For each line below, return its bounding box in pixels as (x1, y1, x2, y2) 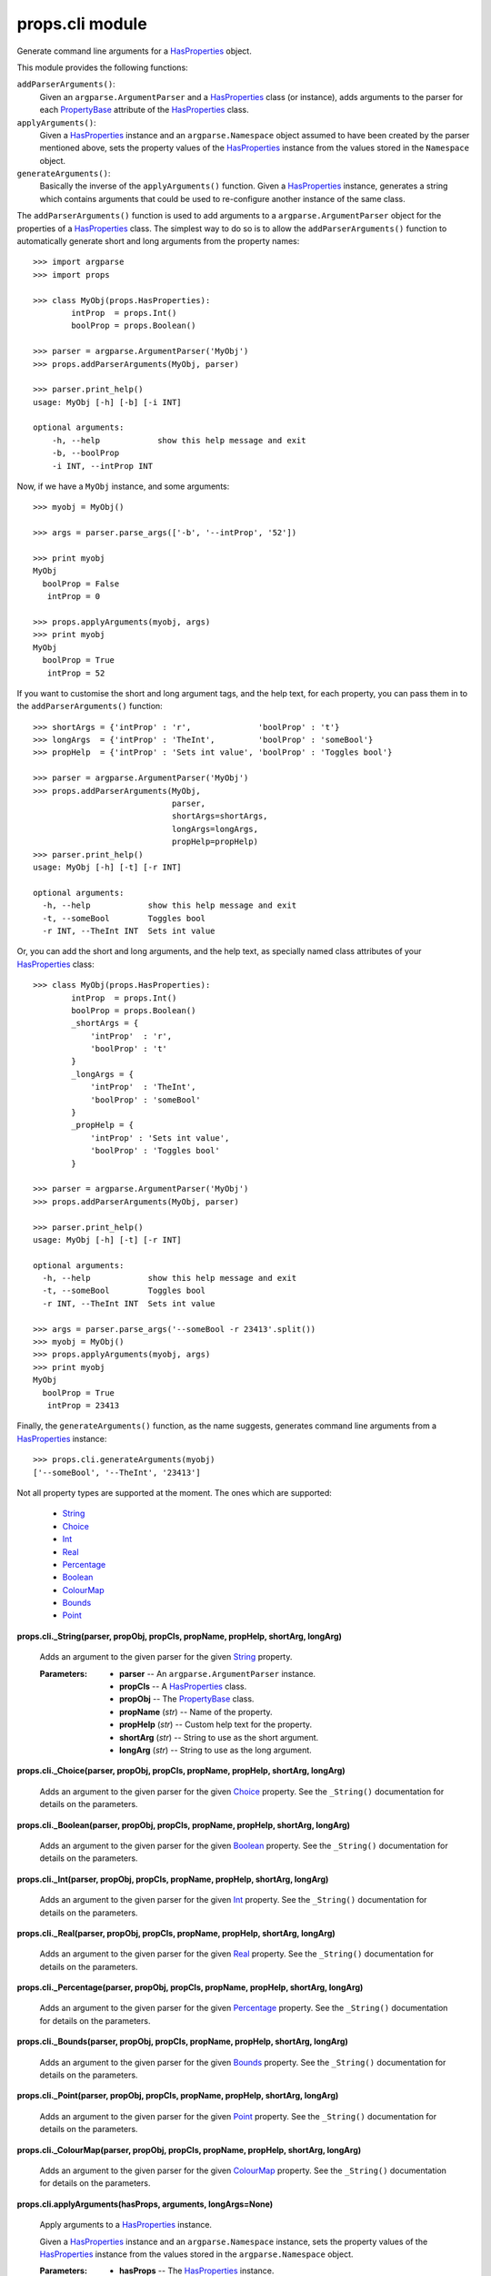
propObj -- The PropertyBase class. (119, 1693, 255, 1704)
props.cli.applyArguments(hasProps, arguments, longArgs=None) (16, 2199, 273, 2210)
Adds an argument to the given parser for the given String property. (39, 1651, 293, 1662)
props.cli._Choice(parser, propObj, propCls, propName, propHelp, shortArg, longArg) (16, 1765, 346, 1776)
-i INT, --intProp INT (51, 461, 154, 471)
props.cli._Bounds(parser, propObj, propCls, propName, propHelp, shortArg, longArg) (16, 2036, 349, 2047)
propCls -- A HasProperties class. (119, 1681, 247, 1692)
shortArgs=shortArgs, (171, 811, 268, 821)
